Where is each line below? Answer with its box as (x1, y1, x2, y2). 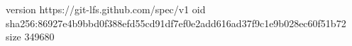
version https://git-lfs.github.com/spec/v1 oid (6, 2, 206, 16)
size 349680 (6, 29, 55, 44)
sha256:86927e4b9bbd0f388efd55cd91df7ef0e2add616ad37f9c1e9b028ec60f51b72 (6, 15, 346, 30)
